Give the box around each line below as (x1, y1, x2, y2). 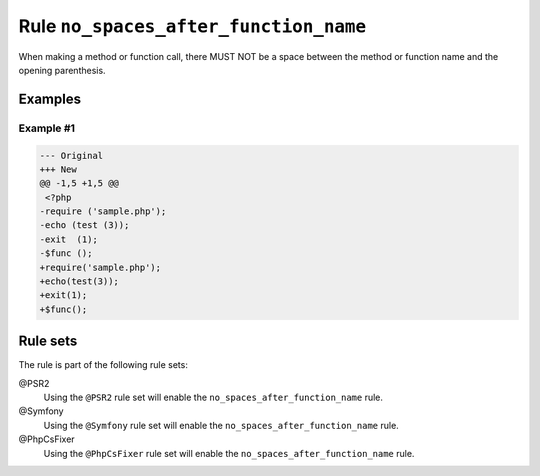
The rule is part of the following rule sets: (18, 359, 189, 371)
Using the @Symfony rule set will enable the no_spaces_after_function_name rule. (43, 419, 399, 431)
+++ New (39, 163, 77, 175)
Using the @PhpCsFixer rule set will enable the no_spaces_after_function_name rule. (43, 447, 415, 459)
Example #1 (18, 121, 75, 135)
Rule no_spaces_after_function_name (18, 15, 367, 37)
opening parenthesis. (18, 64, 106, 76)
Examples (18, 90, 82, 107)
